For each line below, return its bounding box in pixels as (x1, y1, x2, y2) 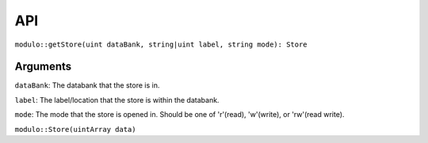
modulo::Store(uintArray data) (14, 125, 136, 134)
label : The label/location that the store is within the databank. (14, 95, 220, 104)
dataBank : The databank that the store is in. (14, 81, 160, 90)
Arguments (14, 60, 72, 73)
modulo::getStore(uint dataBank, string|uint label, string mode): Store (14, 40, 308, 49)
